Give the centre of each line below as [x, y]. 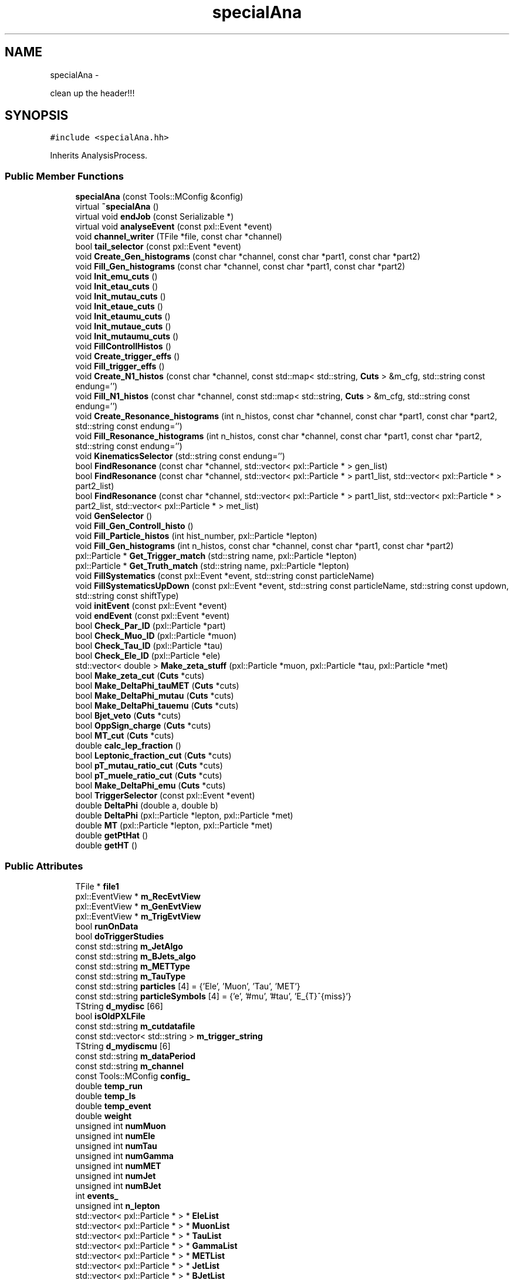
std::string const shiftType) [127, 596]
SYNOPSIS [37, 116]
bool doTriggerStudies [120, 936]
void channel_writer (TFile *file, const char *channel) [179, 237]
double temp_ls [106, 1096]
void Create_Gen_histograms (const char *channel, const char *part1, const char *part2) [248, 257]
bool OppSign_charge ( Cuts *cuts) [143, 726]
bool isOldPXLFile [110, 1016]
